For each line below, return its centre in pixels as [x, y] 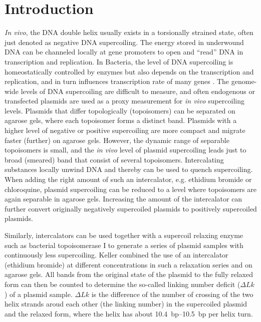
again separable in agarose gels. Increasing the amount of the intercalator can [123, 199]
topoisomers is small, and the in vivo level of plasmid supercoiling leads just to [125, 150]
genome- [244, 81]
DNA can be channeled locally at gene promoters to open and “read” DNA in [124, 52]
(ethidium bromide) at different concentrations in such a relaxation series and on [128, 264]
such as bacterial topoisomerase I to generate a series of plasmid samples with [124, 245]
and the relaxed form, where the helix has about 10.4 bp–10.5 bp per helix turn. [129, 313]
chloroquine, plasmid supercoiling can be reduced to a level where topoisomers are [130, 189]
